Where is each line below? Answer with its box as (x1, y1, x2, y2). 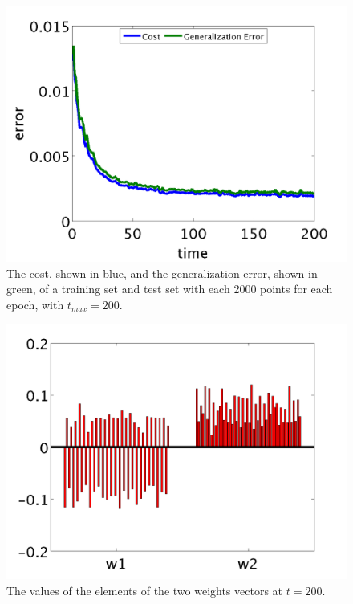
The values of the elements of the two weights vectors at (6, 582, 283, 598)
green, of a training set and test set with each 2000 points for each (6, 280, 333, 297)
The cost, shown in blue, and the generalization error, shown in (6, 264, 318, 281)
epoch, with (6, 296, 64, 312)
